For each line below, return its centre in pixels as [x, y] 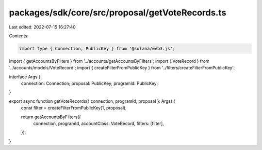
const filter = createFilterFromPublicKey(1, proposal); [74, 108]
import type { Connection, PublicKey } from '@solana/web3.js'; [97, 48]
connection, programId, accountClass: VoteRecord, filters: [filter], [99, 123]
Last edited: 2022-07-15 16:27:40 [42, 27]
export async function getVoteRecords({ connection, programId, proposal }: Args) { [92, 101]
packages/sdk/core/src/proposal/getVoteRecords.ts [118, 13]
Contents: [19, 36]
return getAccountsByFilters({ [51, 117]
